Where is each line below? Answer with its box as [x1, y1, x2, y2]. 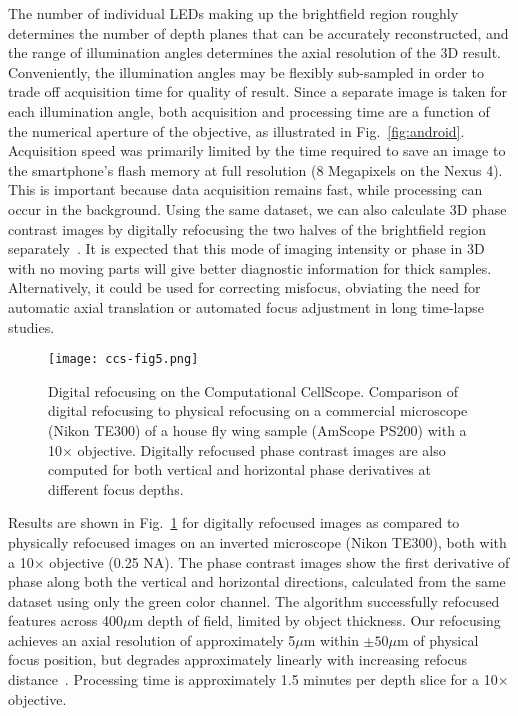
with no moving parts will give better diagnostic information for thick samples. [8, 257, 492, 278]
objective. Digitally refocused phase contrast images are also [77, 439, 446, 460]
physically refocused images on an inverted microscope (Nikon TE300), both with [8, 531, 507, 552]
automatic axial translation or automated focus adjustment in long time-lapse [8, 296, 485, 317]
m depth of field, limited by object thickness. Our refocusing [131, 610, 501, 631]
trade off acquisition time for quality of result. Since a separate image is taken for [8, 81, 508, 102]
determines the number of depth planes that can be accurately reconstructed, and [8, 22, 509, 43]
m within [303, 629, 359, 650]
